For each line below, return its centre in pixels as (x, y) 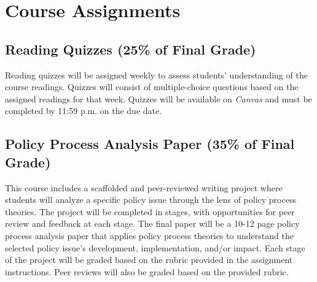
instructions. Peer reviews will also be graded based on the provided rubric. (147, 271)
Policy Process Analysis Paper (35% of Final (150, 144)
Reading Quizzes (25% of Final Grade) (131, 49)
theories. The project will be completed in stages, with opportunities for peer (150, 211)
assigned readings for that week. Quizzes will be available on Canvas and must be (158, 98)
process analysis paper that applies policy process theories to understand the (149, 235)
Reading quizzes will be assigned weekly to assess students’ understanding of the (156, 74)
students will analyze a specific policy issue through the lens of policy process (151, 200)
